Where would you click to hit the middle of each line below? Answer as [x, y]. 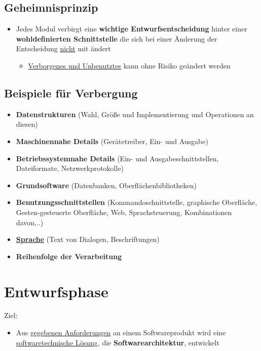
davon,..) [30, 222]
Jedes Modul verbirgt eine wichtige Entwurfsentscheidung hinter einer [132, 29]
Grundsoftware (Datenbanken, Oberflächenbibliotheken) [106, 185]
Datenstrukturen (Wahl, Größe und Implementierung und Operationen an [135, 114]
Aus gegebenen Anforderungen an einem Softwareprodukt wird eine [121, 332]
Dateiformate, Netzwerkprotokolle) [70, 168]
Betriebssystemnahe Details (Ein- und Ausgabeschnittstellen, [117, 158]
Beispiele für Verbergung [71, 93]
